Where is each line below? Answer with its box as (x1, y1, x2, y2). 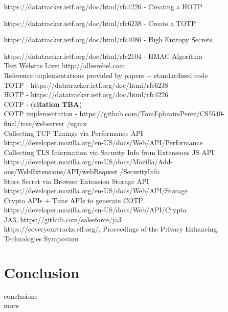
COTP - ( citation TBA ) (4, 99, 82, 109)
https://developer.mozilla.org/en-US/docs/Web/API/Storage (4, 185, 188, 196)
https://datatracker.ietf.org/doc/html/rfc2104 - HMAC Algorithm (4, 51, 203, 61)
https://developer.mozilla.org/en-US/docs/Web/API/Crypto (4, 205, 186, 215)
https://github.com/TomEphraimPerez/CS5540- (79, 108, 225, 119)
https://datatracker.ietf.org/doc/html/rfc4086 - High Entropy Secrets (4, 34, 213, 45)
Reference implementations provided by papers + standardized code (4, 70, 208, 80)
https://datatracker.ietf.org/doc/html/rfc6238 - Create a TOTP (4, 18, 196, 28)
